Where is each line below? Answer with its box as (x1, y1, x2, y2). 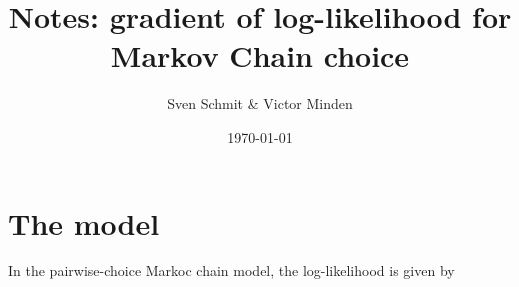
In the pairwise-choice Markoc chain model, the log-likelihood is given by (8, 260, 455, 281)
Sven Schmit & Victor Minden (167, 93, 353, 114)
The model (8, 202, 160, 243)
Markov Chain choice (110, 35, 410, 76)
